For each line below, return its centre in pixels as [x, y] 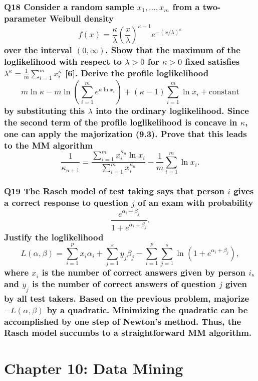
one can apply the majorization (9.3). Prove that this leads [125, 133]
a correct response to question [66, 203]
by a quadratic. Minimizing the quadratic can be [147, 309]
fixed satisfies [212, 61]
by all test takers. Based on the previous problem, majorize [127, 298]
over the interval [38, 49]
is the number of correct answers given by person [144, 272]
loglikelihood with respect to [63, 61]
